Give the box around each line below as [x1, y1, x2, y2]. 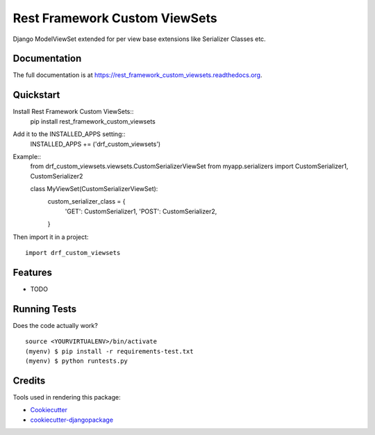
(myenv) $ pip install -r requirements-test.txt [25, 347, 194, 355]
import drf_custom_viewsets [25, 249, 121, 257]
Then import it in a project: [12, 233, 89, 241]
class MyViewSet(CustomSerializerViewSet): [30, 185, 158, 193]
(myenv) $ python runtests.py [25, 357, 128, 365]
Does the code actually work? [12, 321, 99, 329]
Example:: [12, 152, 42, 161]
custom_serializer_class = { [47, 197, 126, 206]
